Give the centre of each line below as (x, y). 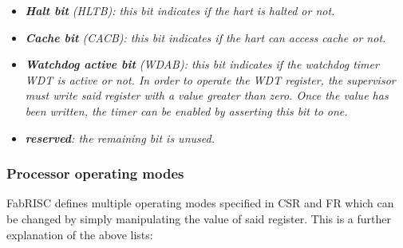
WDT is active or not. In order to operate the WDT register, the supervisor (210, 79)
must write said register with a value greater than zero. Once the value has (207, 95)
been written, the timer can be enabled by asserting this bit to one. (186, 110)
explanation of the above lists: (80, 234)
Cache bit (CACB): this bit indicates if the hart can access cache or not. (205, 37)
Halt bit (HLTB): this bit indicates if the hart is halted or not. (180, 10)
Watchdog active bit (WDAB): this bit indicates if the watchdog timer (202, 64)
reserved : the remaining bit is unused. (120, 138)
